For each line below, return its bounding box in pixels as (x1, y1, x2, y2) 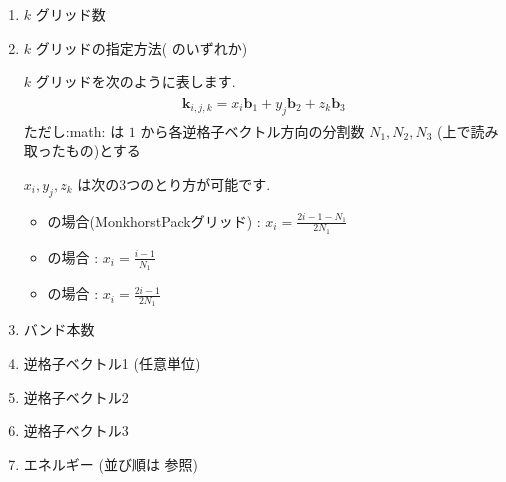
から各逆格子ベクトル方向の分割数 (140, 120, 365, 141)
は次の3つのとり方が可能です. (77, 173, 271, 194)
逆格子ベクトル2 (23, 386, 129, 407)
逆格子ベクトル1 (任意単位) (23, 352, 201, 373)
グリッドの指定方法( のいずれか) (35, 37, 248, 58)
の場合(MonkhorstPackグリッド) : (47, 210, 261, 231)
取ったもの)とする (23, 140, 141, 161)
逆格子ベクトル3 (23, 420, 129, 441)
